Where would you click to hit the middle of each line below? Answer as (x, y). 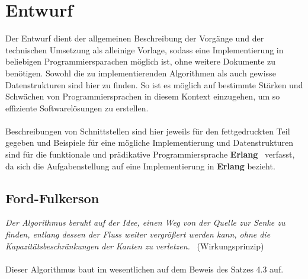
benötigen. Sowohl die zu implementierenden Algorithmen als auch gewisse (141, 73)
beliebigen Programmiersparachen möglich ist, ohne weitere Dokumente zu (141, 61)
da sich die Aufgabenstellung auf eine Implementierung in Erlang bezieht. (140, 166)
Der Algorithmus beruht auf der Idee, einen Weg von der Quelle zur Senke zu (145, 222)
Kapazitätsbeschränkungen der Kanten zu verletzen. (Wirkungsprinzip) (135, 246)
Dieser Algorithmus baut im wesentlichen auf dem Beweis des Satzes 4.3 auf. (145, 269)
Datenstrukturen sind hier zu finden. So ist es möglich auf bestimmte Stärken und (154, 84)
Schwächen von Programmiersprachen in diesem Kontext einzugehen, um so (143, 96)
